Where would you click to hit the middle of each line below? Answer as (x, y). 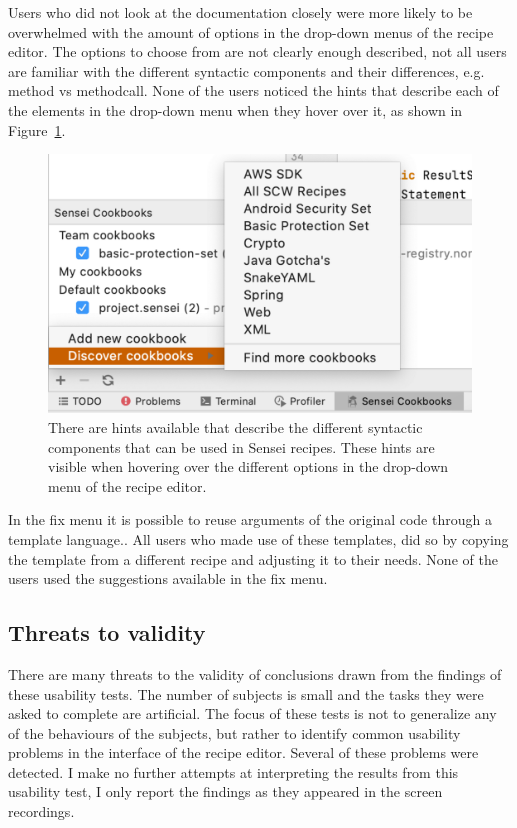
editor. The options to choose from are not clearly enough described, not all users (257, 51)
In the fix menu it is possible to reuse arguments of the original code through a (250, 519)
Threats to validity (107, 632)
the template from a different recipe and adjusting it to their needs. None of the (253, 558)
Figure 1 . (37, 129)
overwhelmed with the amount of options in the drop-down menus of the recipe (251, 31)
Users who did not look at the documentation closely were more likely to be (240, 12)
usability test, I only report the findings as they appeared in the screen (225, 791)
